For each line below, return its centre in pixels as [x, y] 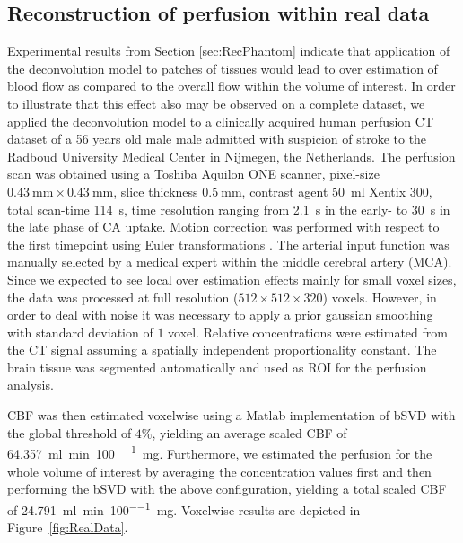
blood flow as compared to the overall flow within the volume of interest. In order [231, 86]
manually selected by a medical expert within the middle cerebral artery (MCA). [230, 262]
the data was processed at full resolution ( [123, 297]
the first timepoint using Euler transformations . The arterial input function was [228, 244]
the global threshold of [70, 432]
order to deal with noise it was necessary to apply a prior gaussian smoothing [220, 315]
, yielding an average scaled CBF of [249, 432]
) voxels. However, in [380, 297]
